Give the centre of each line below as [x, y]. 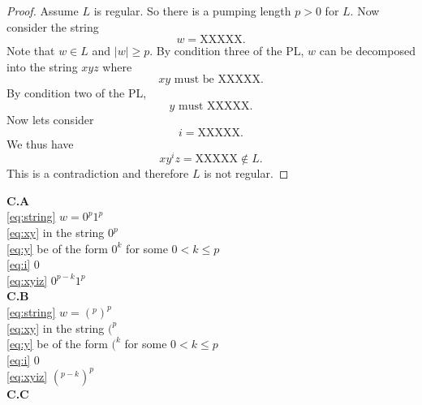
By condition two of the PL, [77, 93]
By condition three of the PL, [230, 51]
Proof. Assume [43, 11]
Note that [31, 51]
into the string [42, 66]
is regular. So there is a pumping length [192, 11]
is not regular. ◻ [246, 173]
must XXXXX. [216, 106]
